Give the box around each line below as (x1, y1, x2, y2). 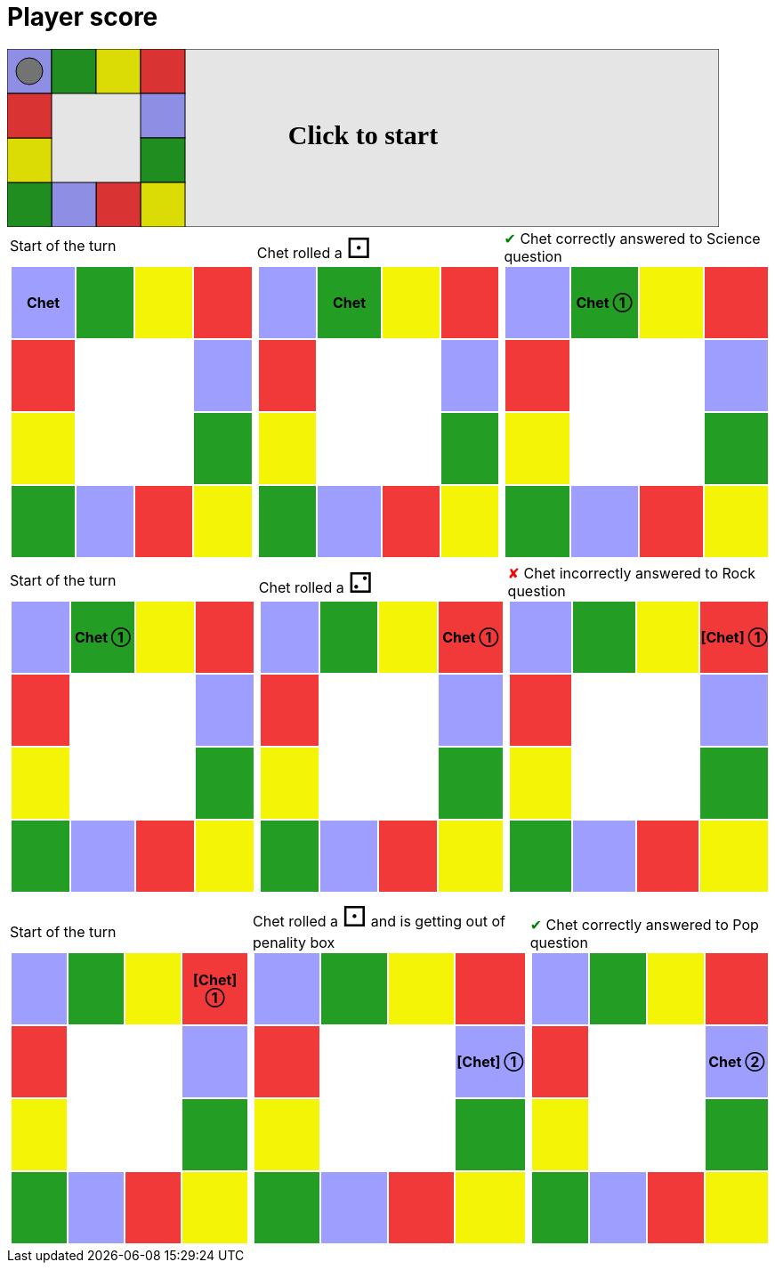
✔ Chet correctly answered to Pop (529, 915, 759, 934)
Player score (7, 2, 158, 32)
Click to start (287, 119, 439, 150)
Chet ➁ (708, 1052, 765, 1071)
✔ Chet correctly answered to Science (504, 229, 761, 247)
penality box (253, 933, 335, 951)
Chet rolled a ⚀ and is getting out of (253, 898, 505, 934)
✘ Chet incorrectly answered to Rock (507, 563, 756, 582)
